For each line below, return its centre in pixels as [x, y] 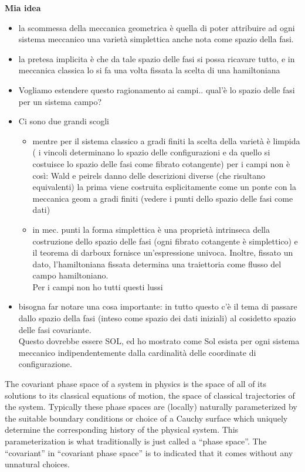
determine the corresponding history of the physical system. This [122, 429]
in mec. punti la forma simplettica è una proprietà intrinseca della [151, 229]
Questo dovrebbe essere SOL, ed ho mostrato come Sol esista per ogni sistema [159, 341]
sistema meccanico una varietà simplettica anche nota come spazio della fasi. [156, 39]
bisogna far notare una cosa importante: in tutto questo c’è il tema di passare [158, 306]
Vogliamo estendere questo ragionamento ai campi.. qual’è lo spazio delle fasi [157, 89]
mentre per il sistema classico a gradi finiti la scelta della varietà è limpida [166, 140]
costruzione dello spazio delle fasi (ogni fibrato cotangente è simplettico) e [165, 241]
